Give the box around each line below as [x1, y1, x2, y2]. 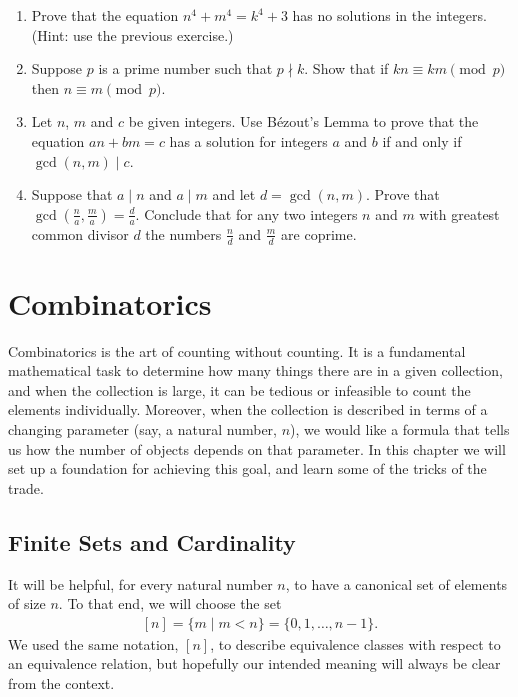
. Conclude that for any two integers [135, 203, 358, 224]
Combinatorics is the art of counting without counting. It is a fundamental [8, 340, 466, 361]
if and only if [382, 130, 462, 151]
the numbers [145, 223, 222, 244]
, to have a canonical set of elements [285, 573, 508, 594]
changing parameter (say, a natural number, [8, 419, 277, 440]
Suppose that [31, 184, 113, 205]
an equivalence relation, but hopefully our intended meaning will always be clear [8, 653, 501, 674]
